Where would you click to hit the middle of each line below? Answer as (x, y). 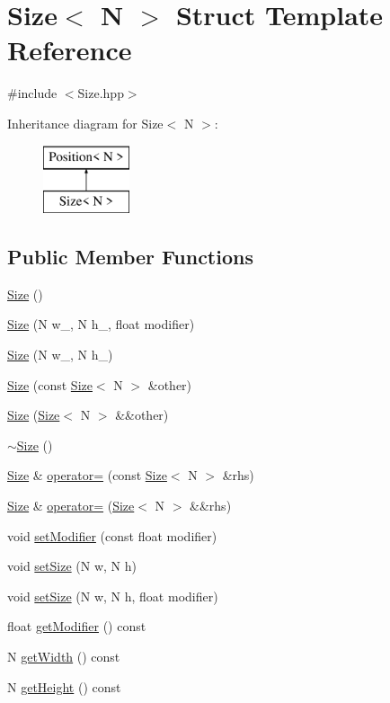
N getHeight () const (64, 686)
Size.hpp (101, 93)
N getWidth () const (64, 656)
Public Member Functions (130, 257)
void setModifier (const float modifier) (112, 535)
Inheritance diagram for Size (85, 123)
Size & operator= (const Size (87, 475)
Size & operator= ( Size (71, 506)
